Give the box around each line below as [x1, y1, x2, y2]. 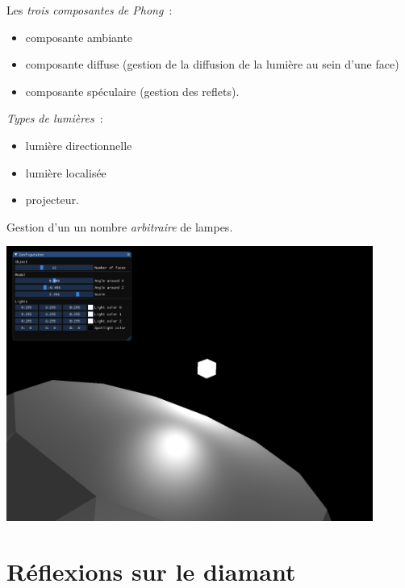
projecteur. [25, 191, 80, 208]
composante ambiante [25, 28, 133, 45]
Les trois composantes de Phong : [6, 2, 173, 18]
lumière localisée [25, 164, 106, 181]
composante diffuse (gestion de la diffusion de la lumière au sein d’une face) [25, 56, 399, 73]
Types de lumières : [6, 110, 103, 127]
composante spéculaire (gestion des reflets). [25, 82, 240, 99]
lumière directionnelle [25, 136, 132, 153]
